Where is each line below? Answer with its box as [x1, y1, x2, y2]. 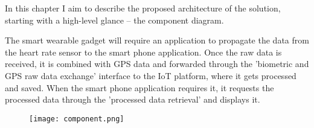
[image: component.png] [29, 114, 124, 123]
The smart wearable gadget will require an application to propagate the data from [5, 34, 309, 46]
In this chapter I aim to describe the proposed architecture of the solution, [5, 2, 281, 14]
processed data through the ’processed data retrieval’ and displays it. [5, 93, 260, 106]
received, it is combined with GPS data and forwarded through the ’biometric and [5, 57, 309, 70]
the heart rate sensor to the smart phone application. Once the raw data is [5, 45, 282, 58]
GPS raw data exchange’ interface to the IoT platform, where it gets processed [5, 69, 296, 82]
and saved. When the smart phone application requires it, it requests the [5, 81, 274, 94]
